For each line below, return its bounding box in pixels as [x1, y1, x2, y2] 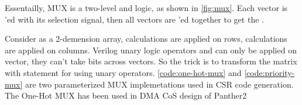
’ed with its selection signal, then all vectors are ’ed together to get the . [5, 13, 264, 25]
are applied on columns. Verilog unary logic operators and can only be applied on [5, 44, 297, 56]
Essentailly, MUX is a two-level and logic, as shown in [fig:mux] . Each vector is [5, 2, 288, 13]
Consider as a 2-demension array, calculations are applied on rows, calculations [5, 32, 287, 45]
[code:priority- [244, 66, 295, 78]
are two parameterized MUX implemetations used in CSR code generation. [25, 78, 294, 90]
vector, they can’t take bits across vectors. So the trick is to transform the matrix [5, 55, 297, 67]
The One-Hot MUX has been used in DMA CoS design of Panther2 [5, 89, 247, 102]
